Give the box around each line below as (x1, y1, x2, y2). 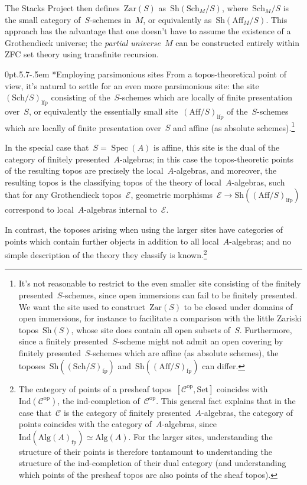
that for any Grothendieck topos (5, 188, 122, 201)
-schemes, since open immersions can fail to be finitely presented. (62, 289, 298, 301)
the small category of (5, 13, 81, 25)
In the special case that (5, 141, 89, 153)
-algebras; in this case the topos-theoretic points (120, 152, 294, 165)
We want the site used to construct (18, 300, 145, 313)
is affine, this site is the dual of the (153, 141, 280, 153)
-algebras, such (231, 175, 285, 188)
